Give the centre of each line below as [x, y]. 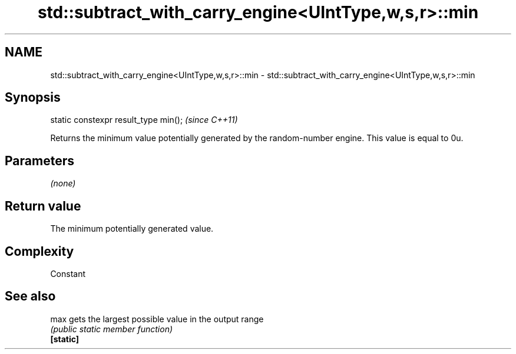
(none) [63, 183]
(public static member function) [112, 329]
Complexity [39, 251]
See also [30, 296]
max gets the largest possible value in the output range [157, 319]
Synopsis [33, 98]
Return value [43, 206]
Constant [68, 273]
